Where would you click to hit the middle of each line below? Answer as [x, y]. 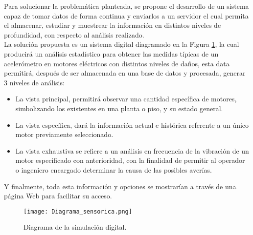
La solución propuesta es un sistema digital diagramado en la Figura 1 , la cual [122, 44]
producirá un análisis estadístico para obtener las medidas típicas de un [111, 53]
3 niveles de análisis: [34, 82]
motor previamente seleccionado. [64, 134]
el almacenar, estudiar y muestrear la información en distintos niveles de [113, 25]
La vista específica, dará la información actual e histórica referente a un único [132, 125]
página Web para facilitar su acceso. [58, 196]
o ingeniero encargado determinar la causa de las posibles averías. [114, 169]
